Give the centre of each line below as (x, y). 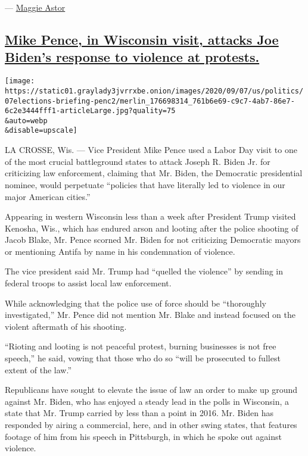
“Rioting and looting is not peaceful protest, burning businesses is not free (141, 346)
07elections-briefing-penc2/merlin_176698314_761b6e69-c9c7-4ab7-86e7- (150, 101)
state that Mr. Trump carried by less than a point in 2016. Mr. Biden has (139, 413)
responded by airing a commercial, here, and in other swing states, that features (151, 424)
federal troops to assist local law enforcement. (88, 283)
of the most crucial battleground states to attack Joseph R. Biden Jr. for (138, 161)
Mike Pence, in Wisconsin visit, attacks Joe (142, 39)
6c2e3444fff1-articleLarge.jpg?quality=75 (90, 111)
